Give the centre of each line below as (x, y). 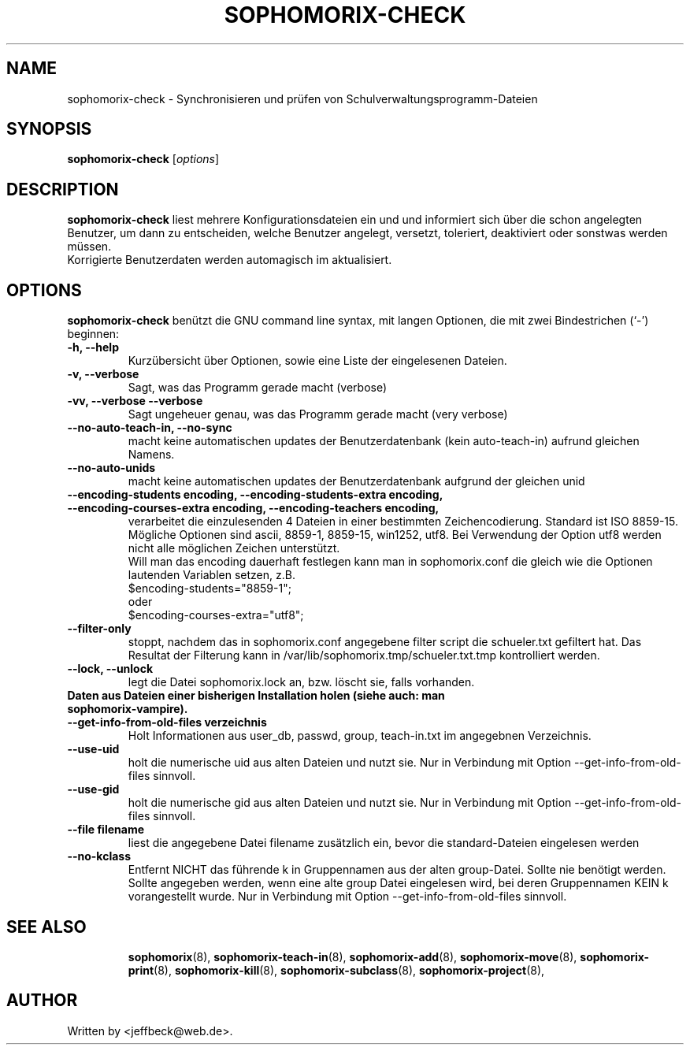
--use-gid (93, 789)
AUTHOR (42, 1001)
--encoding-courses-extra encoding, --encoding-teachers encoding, (253, 508)
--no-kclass (99, 856)
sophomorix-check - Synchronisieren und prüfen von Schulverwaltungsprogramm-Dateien (302, 98)
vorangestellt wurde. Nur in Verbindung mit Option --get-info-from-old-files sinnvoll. (347, 897)
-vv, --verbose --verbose (135, 401)
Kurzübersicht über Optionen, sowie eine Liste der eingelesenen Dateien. (317, 361)
